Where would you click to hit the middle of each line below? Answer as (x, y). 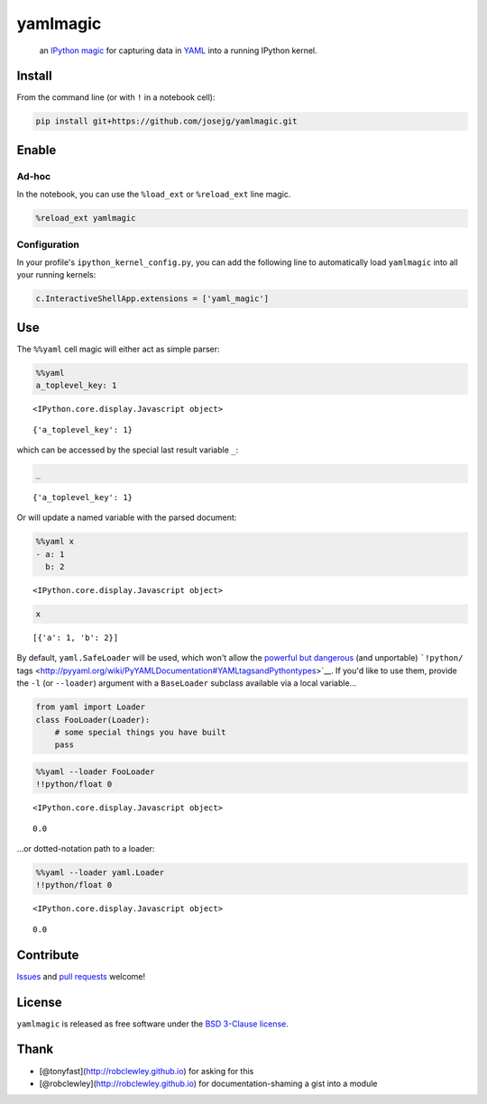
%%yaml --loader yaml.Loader (100, 873)
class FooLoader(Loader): (93, 720)
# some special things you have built (140, 732)
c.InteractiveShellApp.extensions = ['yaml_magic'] (152, 299)
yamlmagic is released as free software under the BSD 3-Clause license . (152, 1024)
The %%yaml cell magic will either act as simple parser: (118, 349)
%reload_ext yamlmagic (86, 218)
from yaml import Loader (91, 707)
